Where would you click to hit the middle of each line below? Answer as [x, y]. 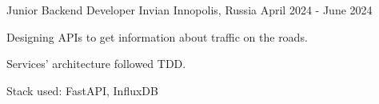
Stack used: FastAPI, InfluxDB [82, 90]
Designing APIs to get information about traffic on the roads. [157, 36]
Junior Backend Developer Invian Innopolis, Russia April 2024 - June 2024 [189, 10]
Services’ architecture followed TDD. [96, 64]
